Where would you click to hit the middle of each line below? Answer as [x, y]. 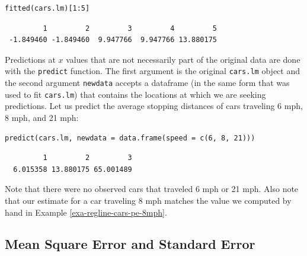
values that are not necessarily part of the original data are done [183, 59]
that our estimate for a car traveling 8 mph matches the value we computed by [148, 200]
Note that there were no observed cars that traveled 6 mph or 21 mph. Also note [152, 189]
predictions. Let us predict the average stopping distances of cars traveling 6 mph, [154, 106]
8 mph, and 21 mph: [42, 117]
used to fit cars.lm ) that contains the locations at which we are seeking [135, 94]
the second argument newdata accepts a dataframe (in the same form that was [147, 83]
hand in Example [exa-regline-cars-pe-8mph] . [86, 212]
